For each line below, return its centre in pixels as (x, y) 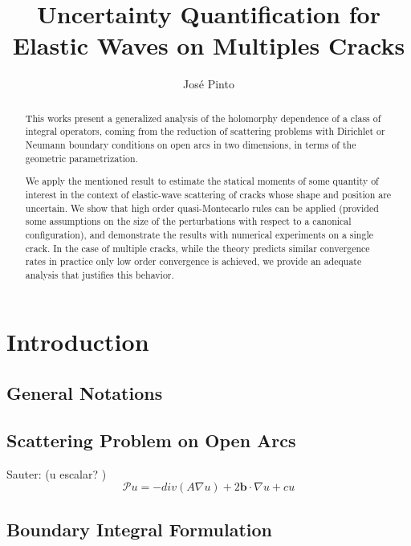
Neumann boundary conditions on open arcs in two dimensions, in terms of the (191, 145)
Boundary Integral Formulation (139, 529)
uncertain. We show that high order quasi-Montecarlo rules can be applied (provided (202, 208)
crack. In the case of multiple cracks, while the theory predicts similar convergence (197, 248)
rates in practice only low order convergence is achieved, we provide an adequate (193, 261)
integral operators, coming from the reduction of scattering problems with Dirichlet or (205, 131)
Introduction (78, 342)
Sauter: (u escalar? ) (57, 473)
